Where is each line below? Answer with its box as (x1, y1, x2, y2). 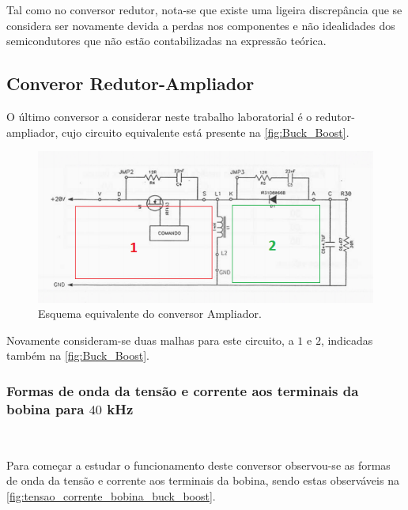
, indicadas (320, 331, 373, 348)
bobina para (6, 399, 85, 418)
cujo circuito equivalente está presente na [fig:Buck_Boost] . (62, 123, 349, 140)
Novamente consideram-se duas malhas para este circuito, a (6, 331, 294, 348)
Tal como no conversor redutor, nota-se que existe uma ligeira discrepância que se (6, 2, 402, 17)
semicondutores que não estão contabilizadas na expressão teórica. (6, 32, 327, 49)
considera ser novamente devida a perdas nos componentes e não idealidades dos (6, 17, 395, 33)
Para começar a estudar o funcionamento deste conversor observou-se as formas (6, 456, 391, 473)
